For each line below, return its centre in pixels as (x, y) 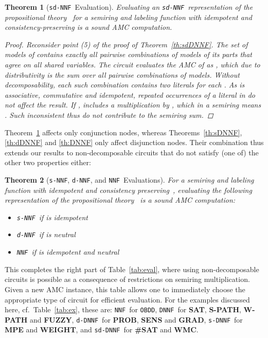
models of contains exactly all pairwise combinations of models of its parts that (128, 54)
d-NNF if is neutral (46, 234)
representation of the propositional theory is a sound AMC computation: (120, 200)
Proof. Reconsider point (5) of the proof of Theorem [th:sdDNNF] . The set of (126, 44)
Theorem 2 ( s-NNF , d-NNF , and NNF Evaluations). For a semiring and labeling (129, 179)
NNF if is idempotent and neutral (68, 252)
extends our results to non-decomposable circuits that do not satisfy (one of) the (132, 152)
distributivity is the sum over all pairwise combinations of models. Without (122, 74)
